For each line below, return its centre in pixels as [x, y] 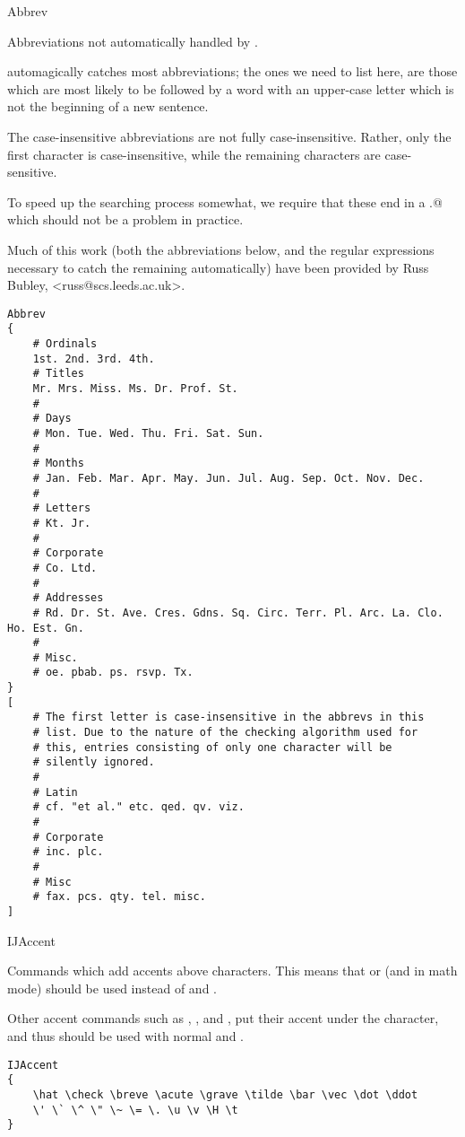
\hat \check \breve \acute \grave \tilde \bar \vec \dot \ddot [225, 1094]
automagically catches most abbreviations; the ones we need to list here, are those [232, 71]
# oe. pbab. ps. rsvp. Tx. [113, 673]
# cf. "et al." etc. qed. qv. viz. [138, 807]
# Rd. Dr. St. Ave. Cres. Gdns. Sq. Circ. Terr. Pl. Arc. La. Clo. [238, 612]
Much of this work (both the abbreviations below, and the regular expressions [221, 249]
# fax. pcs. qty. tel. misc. [119, 897]
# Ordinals [65, 344]
